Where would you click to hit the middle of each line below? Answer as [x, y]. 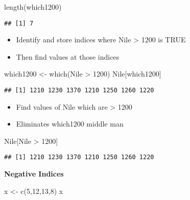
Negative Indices [34, 174]
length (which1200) [33, 7]
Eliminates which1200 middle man [70, 124]
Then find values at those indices [68, 56]
